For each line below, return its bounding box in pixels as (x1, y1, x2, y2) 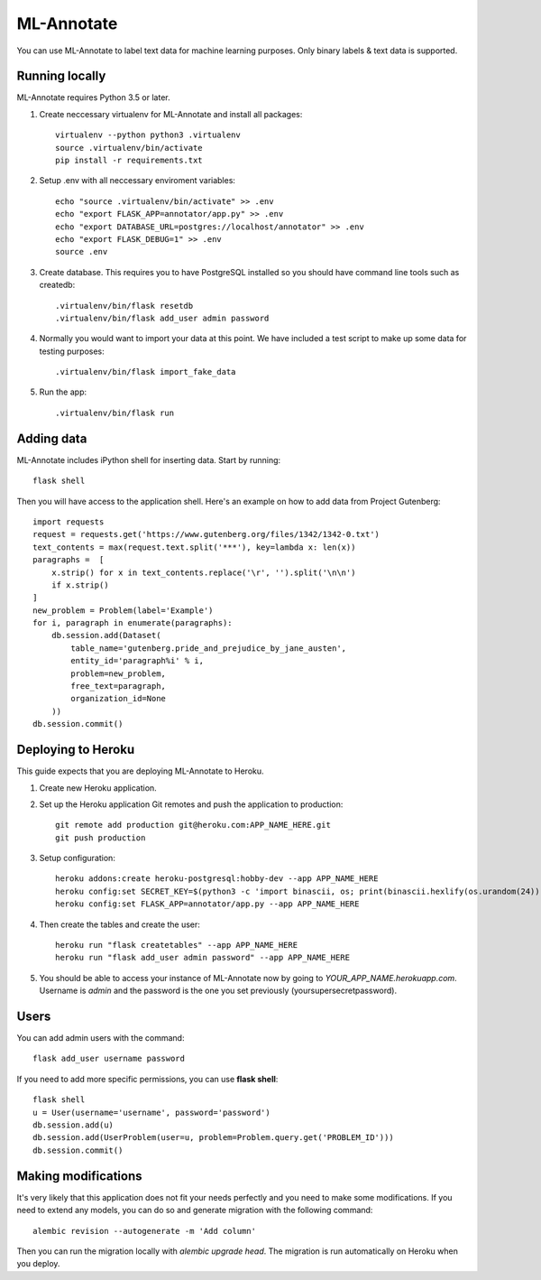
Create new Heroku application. (39, 782, 157, 793)
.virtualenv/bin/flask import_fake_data (55, 366, 236, 377)
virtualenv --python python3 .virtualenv (55, 130, 241, 140)
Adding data (16, 431, 87, 446)
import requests (32, 516, 105, 527)
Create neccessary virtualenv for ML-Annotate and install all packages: (39, 108, 303, 119)
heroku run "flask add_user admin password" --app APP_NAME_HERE (55, 952, 351, 963)
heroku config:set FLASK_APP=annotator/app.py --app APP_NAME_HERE (55, 899, 360, 909)
